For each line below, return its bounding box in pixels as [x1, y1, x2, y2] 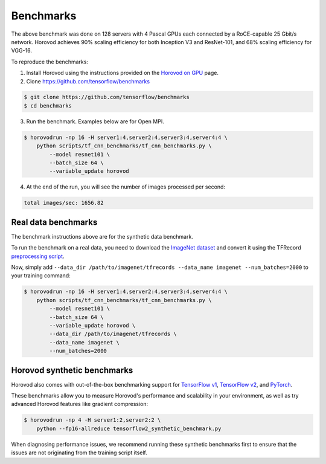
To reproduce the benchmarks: [11, 58, 89, 65]
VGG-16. [11, 47, 33, 54]
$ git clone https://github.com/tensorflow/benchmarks [24, 94, 190, 101]
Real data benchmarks [11, 217, 98, 227]
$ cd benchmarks [24, 102, 72, 109]
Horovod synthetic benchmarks [11, 365, 133, 375]
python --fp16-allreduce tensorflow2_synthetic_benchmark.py [36, 425, 222, 432]
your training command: [11, 272, 71, 279]
